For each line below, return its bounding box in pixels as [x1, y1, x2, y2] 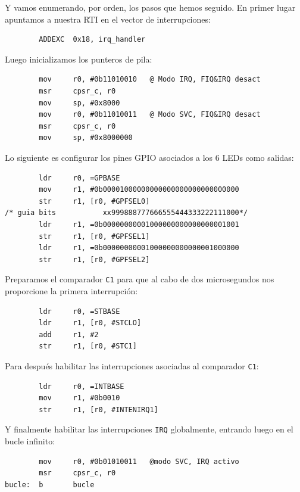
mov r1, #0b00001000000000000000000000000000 [39, 185, 239, 194]
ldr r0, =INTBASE [39, 382, 124, 391]
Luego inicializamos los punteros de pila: [5, 52, 152, 65]
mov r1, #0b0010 [39, 394, 120, 403]
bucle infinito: [5, 435, 55, 447]
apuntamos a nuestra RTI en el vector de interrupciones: [5, 13, 211, 25]
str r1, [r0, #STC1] [39, 342, 137, 351]
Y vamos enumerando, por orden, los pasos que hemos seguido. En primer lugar [5, 1, 296, 13]
